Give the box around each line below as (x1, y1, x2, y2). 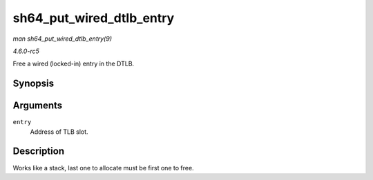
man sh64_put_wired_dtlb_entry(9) (12, 34, 112, 43)
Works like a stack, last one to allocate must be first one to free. (12, 163, 194, 172)
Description (12, 146, 65, 157)
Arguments (12, 100, 63, 112)
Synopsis (12, 78, 55, 90)
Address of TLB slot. (30, 128, 89, 136)
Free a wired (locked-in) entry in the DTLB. (12, 59, 135, 68)
